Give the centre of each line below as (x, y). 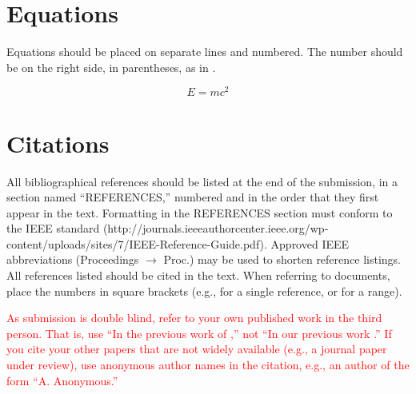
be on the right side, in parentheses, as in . (111, 67)
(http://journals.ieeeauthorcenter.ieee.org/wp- (216, 228)
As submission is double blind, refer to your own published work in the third (194, 318)
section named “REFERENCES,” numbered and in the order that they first (193, 197)
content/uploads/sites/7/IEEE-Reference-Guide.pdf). (137, 243)
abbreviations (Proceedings (73, 259)
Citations (58, 143)
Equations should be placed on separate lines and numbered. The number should (205, 52)
